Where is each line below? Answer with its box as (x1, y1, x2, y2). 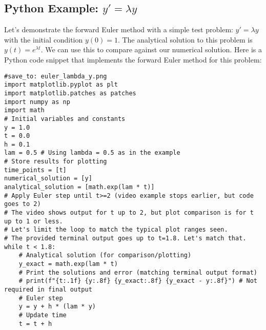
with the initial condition (4, 34, 83, 45)
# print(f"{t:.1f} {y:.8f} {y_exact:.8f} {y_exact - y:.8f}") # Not (18, 277, 257, 285)
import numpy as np (4, 98, 70, 106)
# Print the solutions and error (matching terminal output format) (18, 269, 257, 276)
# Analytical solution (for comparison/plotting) (18, 252, 192, 259)
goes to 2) (4, 200, 41, 208)
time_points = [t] (4, 166, 67, 174)
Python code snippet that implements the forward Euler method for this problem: (4, 54, 262, 65)
